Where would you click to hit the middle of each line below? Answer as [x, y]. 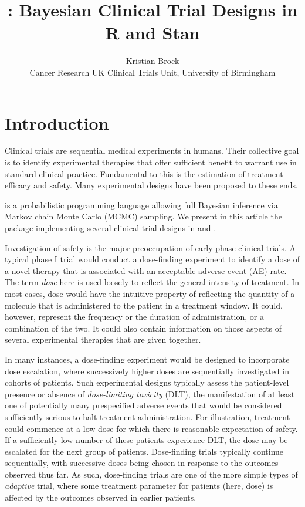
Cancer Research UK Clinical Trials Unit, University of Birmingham [152, 72]
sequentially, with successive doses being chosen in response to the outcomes [142, 463]
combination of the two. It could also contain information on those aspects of [143, 328]
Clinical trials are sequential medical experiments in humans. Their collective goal [152, 151]
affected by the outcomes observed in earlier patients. [101, 497]
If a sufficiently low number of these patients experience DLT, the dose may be [146, 440]
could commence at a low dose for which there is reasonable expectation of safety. [151, 428]
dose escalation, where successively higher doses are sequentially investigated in [147, 371]
